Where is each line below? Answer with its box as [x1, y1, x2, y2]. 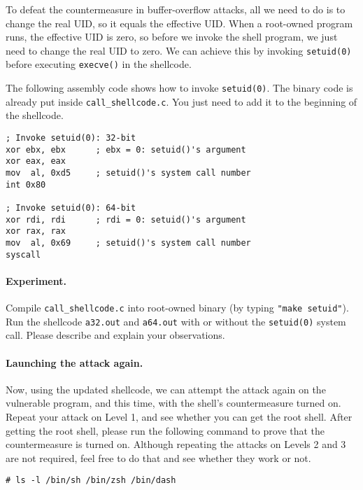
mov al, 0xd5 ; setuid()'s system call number [6, 167, 251, 178]
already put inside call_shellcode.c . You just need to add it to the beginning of [6, 94, 357, 108]
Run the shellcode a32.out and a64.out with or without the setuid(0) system [6, 314, 346, 328]
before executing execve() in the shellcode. [6, 57, 192, 71]
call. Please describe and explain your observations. [6, 328, 225, 342]
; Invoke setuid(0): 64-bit [6, 202, 136, 213]
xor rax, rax [6, 226, 66, 237]
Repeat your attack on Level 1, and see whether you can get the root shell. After [6, 409, 353, 423]
